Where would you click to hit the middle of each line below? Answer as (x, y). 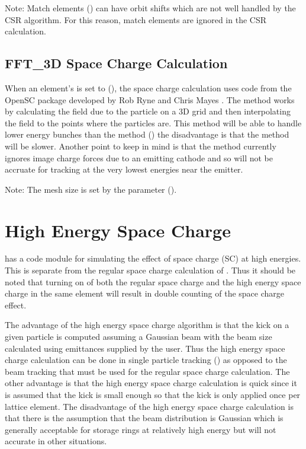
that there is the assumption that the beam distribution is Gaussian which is (144, 418)
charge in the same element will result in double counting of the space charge (145, 293)
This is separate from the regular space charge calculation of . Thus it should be (150, 270)
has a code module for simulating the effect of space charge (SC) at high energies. (153, 258)
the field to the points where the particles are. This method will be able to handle (153, 122)
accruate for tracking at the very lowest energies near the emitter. (124, 169)
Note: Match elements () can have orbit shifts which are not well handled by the (150, 8)
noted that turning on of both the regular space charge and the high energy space (153, 281)
